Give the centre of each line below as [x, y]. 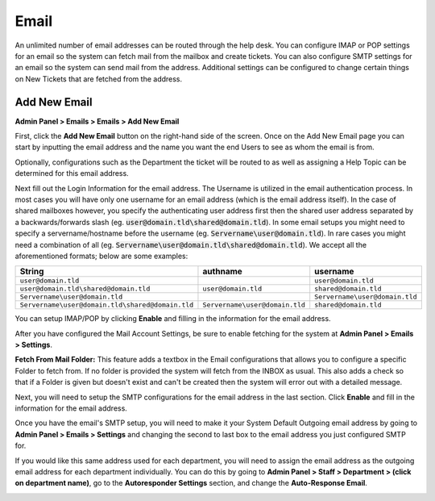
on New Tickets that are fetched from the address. [99, 79]
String [32, 272]
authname [223, 272]
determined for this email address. [72, 173]
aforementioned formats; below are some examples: [101, 256]
